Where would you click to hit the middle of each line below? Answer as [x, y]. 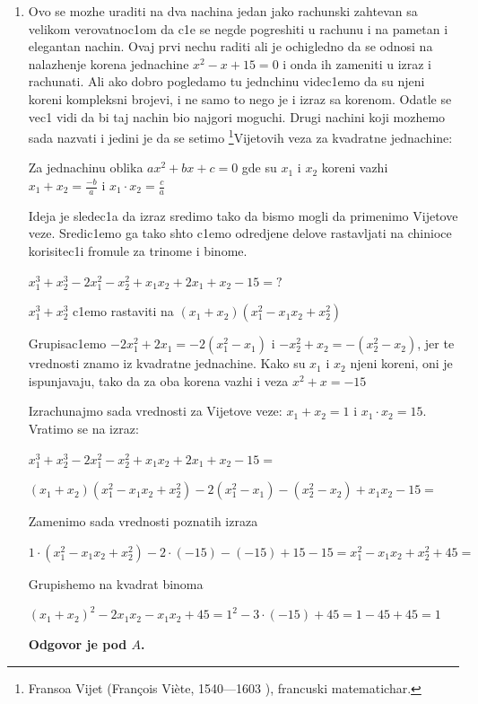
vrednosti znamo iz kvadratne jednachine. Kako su [167, 363]
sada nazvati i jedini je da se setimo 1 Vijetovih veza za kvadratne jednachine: [240, 136]
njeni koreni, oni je [401, 363]
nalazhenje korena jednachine [109, 63]
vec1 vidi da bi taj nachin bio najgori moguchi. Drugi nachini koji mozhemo [237, 116]
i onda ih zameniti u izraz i [357, 63]
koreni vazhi [355, 167]
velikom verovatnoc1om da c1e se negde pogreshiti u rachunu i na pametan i [238, 28]
